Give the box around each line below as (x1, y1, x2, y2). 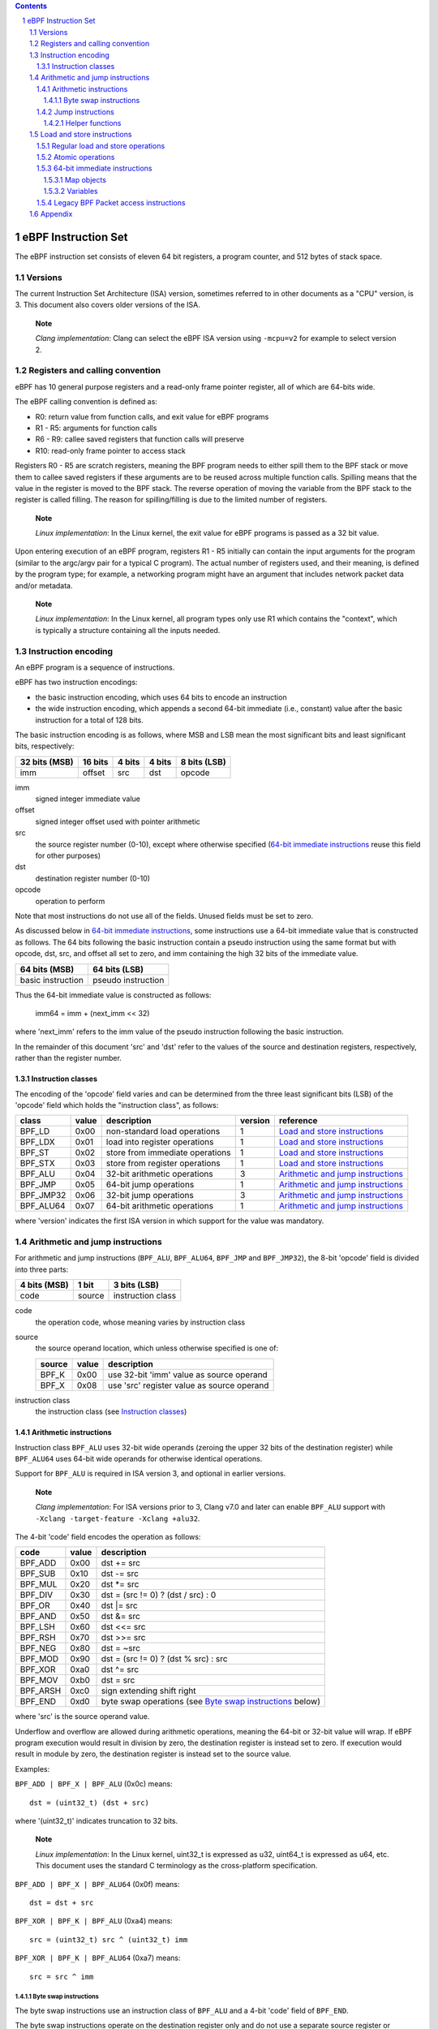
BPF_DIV (19, 1589, 54, 1600)
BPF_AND (19, 1611, 57, 1622)
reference (278, 1115, 318, 1127)
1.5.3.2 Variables (43, 187, 98, 196)
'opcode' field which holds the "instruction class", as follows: (15, 1100, 219, 1109)
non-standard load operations (105, 1126, 221, 1137)
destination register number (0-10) (35, 873, 150, 883)
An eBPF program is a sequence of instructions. (15, 662, 175, 672)
